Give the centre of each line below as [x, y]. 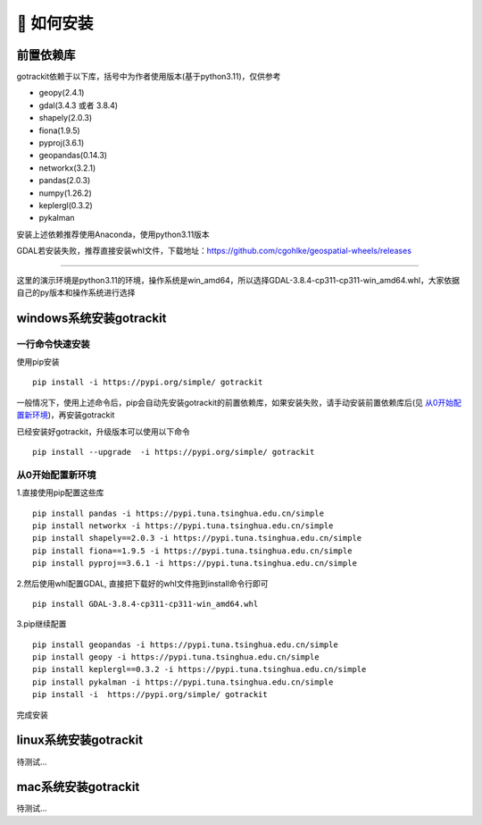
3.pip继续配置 [42, 624]
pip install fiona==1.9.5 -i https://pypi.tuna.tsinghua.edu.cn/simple [192, 551]
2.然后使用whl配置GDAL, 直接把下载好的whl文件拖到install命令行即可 [142, 583]
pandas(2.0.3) [65, 181]
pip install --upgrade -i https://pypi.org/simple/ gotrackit [174, 452]
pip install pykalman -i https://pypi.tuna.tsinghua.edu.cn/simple [183, 682]
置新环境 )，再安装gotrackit [66, 415]
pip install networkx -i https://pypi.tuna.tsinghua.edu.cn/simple [183, 526]
